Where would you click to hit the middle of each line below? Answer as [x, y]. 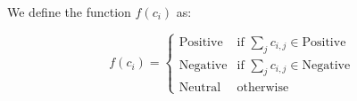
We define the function [69, 12]
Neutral [200, 87]
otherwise [263, 87]
